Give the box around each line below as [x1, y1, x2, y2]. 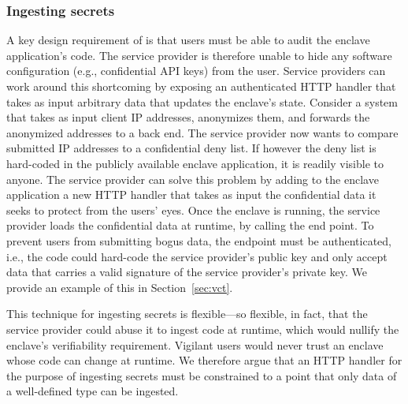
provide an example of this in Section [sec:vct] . [6, 279, 233, 295]
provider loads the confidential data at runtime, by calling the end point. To [6, 217, 374, 234]
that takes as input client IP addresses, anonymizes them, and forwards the [6, 109, 370, 125]
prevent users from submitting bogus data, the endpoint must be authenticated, [6, 232, 391, 249]
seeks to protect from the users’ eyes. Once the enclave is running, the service [6, 201, 380, 218]
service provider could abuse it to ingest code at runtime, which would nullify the [6, 320, 399, 337]
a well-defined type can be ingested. [6, 383, 179, 399]
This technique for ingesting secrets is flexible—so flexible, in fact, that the [6, 305, 368, 322]
